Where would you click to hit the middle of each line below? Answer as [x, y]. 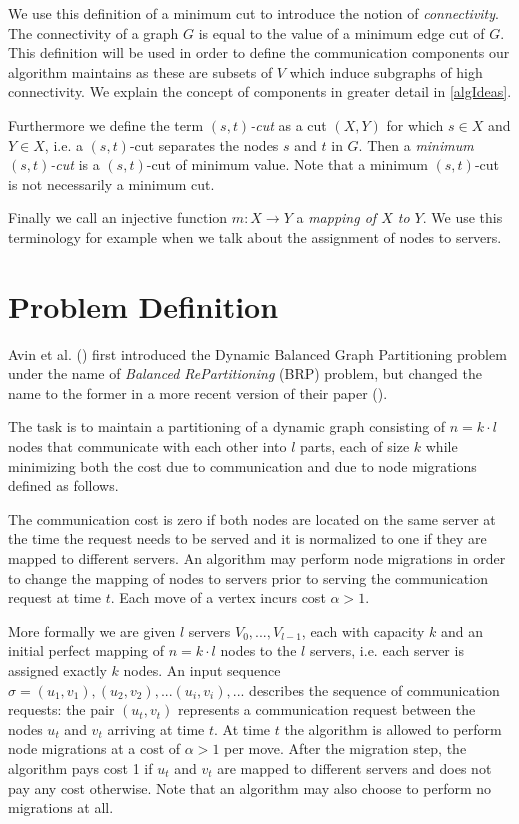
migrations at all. [61, 807]
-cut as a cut [288, 124]
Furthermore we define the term [106, 124]
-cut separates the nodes [204, 144]
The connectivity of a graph [93, 32]
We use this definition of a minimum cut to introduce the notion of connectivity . [253, 13]
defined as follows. [63, 485]
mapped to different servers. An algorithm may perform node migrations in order [257, 558]
